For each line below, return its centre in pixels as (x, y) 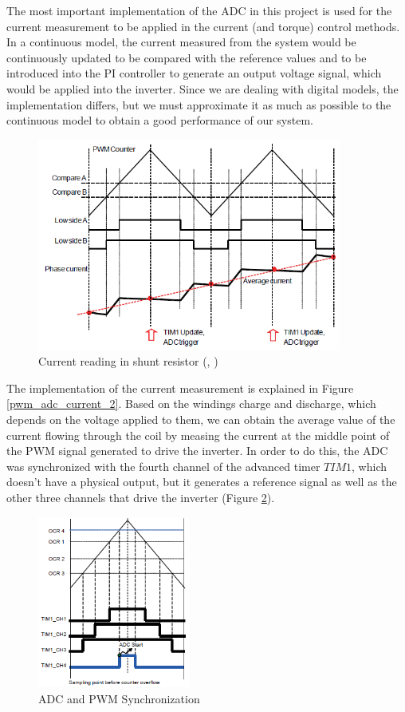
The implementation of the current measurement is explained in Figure (180, 388)
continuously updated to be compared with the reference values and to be (187, 57)
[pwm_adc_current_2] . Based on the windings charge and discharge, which (191, 403)
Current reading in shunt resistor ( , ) (128, 361)
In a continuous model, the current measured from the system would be (181, 42)
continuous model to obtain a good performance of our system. (160, 120)
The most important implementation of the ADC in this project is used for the (199, 10)
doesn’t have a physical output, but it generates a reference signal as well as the (202, 482)
